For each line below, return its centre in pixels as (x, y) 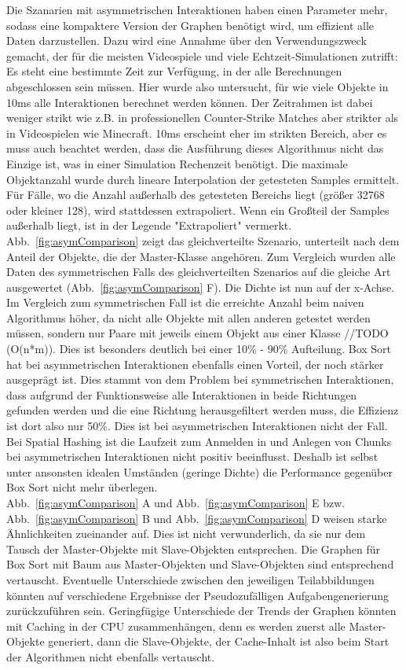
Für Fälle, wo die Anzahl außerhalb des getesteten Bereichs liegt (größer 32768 (196, 195)
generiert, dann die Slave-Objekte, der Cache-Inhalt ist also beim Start (219, 641)
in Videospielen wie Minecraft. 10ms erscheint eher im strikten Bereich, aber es (197, 133)
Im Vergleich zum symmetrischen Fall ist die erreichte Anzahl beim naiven (185, 302)
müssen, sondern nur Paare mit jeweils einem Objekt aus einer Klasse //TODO (198, 333)
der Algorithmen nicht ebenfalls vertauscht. (111, 656)
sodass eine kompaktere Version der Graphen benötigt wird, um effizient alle (190, 25)
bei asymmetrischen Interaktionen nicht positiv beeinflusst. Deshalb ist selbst (192, 456)
